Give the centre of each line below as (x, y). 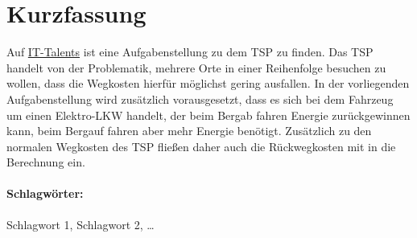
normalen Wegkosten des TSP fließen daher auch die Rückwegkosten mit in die (201, 146)
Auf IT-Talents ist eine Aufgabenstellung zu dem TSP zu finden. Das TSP (190, 52)
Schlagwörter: (45, 193)
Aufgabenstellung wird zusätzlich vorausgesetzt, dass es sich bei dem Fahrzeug (200, 98)
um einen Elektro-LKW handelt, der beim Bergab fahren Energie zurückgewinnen (208, 115)
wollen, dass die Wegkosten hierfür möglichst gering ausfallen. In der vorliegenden (208, 83)
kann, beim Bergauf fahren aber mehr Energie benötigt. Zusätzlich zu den (189, 131)
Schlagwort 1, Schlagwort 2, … (81, 224)
